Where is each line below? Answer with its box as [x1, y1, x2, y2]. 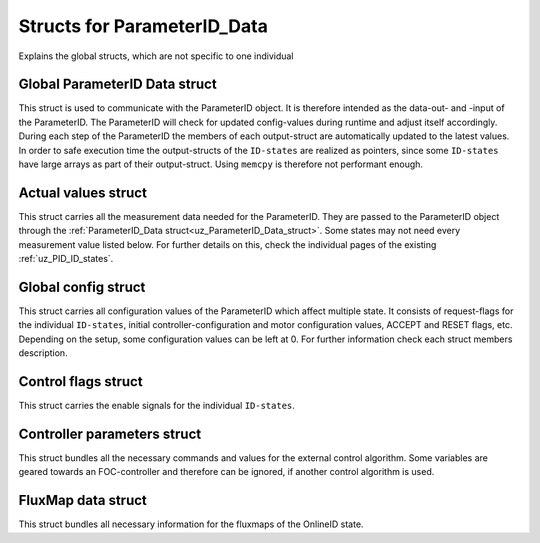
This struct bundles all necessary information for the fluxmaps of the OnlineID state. [18, 518, 364, 530]
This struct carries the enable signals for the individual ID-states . [18, 400, 295, 412]
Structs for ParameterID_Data [18, 15, 269, 37]
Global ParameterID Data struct [18, 76, 217, 93]
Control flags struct [18, 373, 144, 390]
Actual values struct [18, 184, 147, 201]
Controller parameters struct [18, 425, 202, 442]
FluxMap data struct [18, 492, 147, 509]
